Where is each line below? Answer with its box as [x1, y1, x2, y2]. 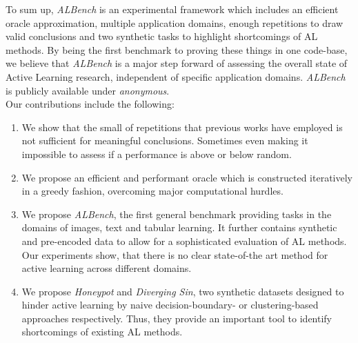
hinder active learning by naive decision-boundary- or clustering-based [21, 297, 319, 312]
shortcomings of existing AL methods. [21, 324, 183, 339]
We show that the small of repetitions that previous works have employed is [21, 119, 343, 134]
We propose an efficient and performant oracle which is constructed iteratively [21, 170, 352, 184]
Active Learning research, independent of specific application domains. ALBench [6, 69, 346, 84]
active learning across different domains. [21, 261, 192, 275]
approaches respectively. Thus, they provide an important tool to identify [21, 311, 332, 325]
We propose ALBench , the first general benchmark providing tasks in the [21, 206, 332, 221]
